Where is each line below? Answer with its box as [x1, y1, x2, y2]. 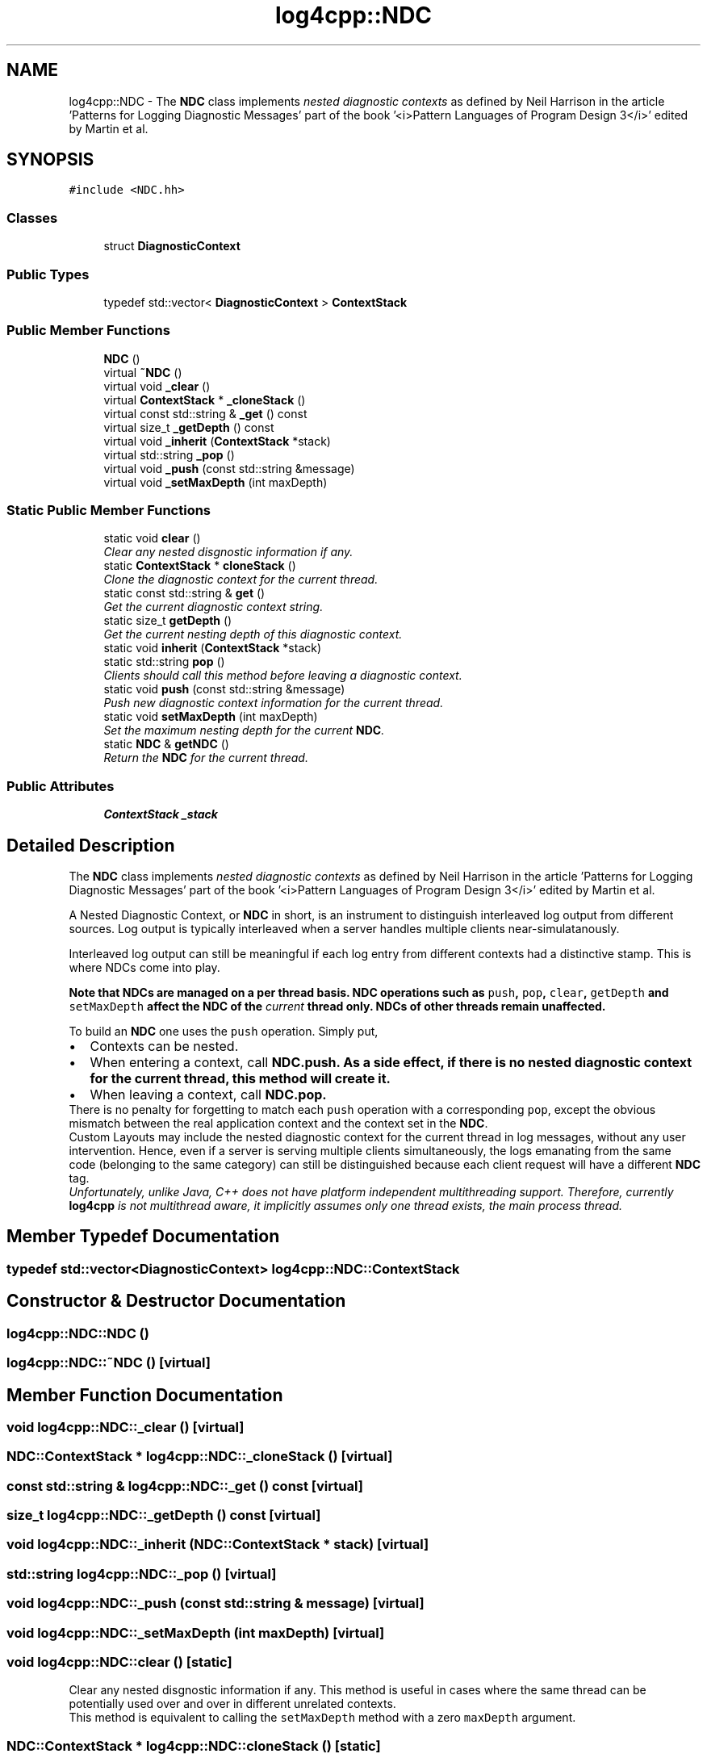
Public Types [6, 266, 90, 283]
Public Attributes [6, 777, 115, 794]
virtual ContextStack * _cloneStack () [103, 392, 306, 407]
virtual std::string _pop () [103, 447, 235, 462]
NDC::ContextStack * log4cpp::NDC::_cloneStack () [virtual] [6, 1448, 393, 1465]
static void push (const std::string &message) [103, 682, 345, 697]
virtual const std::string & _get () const [103, 406, 307, 421]
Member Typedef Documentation [6, 1226, 280, 1247]
